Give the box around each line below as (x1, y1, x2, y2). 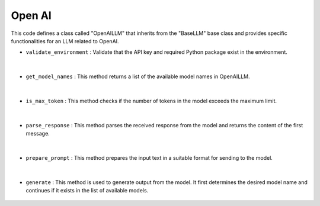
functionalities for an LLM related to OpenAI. (11, 37, 119, 44)
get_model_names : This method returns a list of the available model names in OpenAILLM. (25, 73, 250, 80)
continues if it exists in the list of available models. (25, 187, 149, 194)
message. (25, 130, 50, 137)
